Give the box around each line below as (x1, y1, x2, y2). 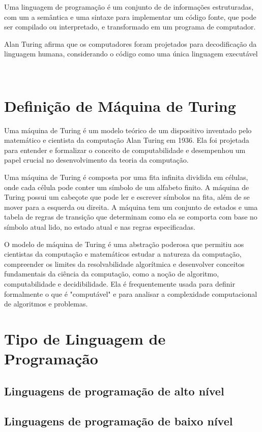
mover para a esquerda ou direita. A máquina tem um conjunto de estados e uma (4, 201, 258, 212)
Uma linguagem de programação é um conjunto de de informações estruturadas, (4, 2, 254, 12)
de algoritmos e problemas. (4, 298, 88, 309)
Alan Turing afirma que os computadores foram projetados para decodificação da (4, 38, 257, 49)
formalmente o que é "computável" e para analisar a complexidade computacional (4, 288, 257, 299)
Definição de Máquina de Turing (4, 95, 236, 116)
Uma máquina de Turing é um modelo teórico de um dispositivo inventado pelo (4, 125, 252, 135)
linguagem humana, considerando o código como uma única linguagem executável (4, 48, 258, 59)
